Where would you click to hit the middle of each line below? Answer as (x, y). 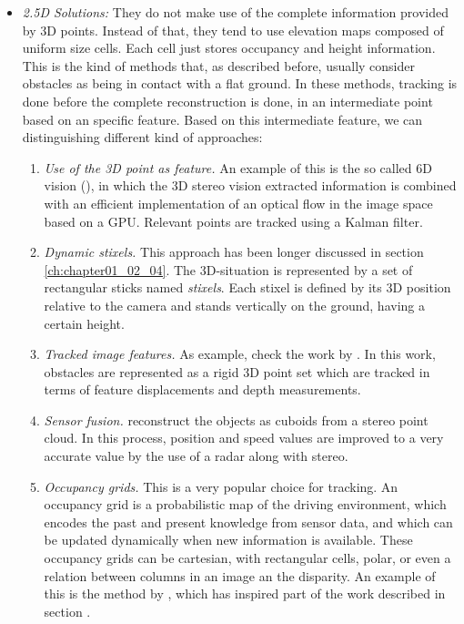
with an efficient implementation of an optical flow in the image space (238, 203)
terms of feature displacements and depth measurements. (202, 389)
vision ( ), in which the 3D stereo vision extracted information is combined (250, 185)
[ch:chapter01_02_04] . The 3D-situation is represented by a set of (228, 269)
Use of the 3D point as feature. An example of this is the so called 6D (238, 167)
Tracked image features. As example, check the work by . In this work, (240, 354)
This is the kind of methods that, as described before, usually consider (218, 65)
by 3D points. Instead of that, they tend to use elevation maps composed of (233, 30)
